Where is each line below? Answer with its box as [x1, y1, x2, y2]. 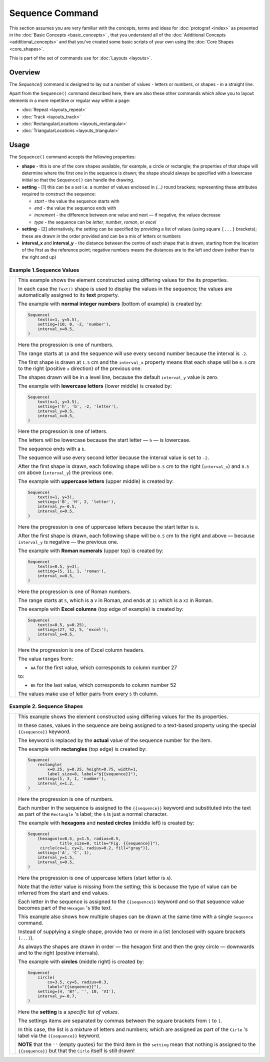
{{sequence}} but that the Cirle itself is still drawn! [18, 1047, 135, 1054]
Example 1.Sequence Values [9, 266, 79, 273]
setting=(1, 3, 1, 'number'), [37, 776, 106, 781]
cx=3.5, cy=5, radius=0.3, [47, 979, 109, 984]
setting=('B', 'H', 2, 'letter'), [37, 499, 116, 504]
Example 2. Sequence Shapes [9, 703, 83, 710]
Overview [9, 68, 40, 76]
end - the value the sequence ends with [34, 205, 116, 211]
